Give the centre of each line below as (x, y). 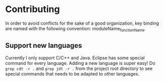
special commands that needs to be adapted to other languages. (72, 73)
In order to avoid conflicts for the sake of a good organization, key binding (82, 23)
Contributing (33, 9)
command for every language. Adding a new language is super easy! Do (80, 63)
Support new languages (44, 46)
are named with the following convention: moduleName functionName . (76, 29)
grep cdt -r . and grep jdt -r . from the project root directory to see (79, 68)
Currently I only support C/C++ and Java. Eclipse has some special (75, 58)
